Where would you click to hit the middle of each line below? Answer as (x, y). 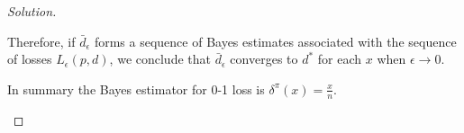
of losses (30, 59)
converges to (264, 59)
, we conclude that (160, 59)
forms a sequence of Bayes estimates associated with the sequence (275, 41)
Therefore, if (41, 41)
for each (340, 59)
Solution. (32, 11)
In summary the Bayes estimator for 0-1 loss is (136, 89)
